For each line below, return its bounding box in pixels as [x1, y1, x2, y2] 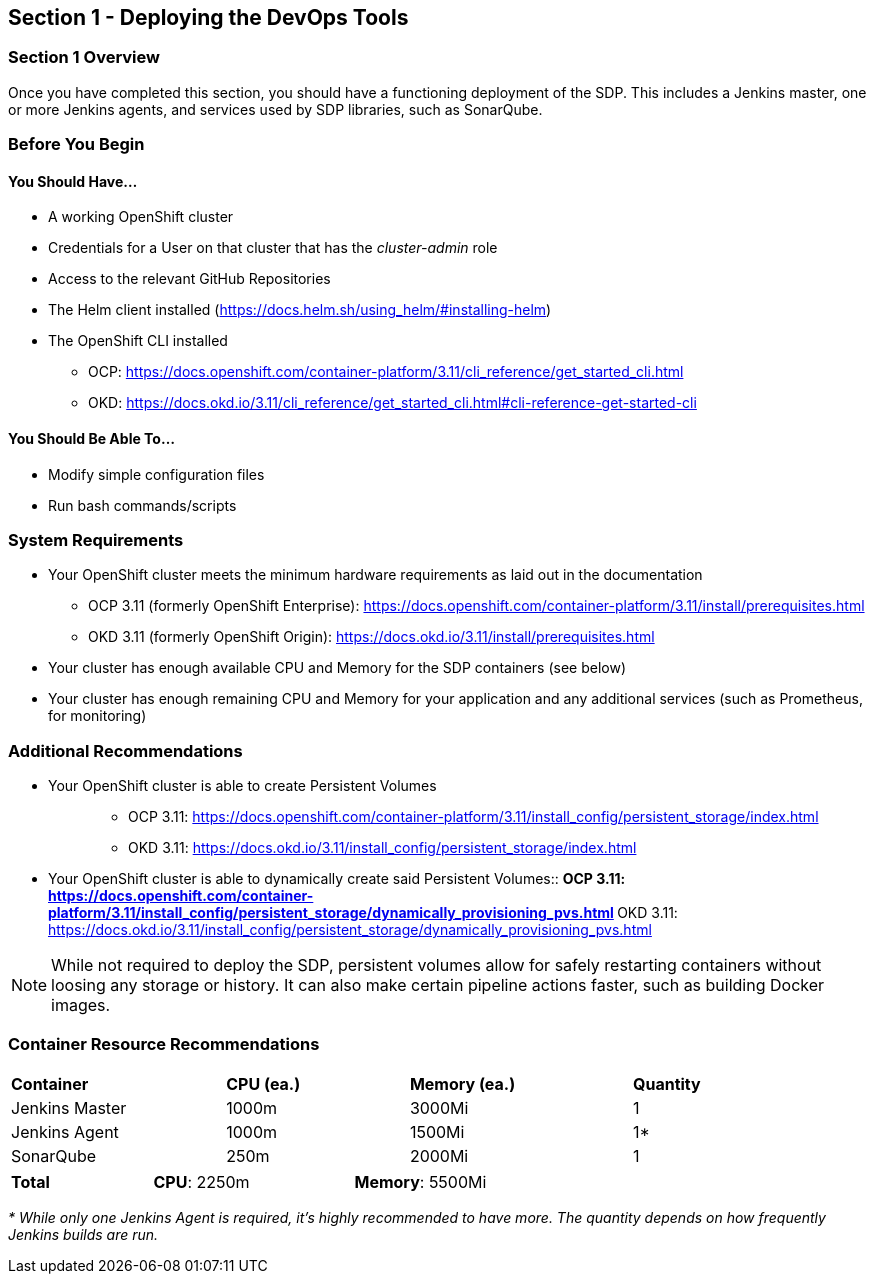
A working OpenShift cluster [48, 208, 234, 226]
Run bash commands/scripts [48, 496, 237, 514]
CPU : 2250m [153, 1171, 250, 1192]
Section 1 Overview [8, 47, 160, 68]
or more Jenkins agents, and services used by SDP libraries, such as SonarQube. [8, 100, 543, 118]
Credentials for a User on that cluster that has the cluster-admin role [48, 239, 498, 257]
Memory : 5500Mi [354, 1171, 487, 1192]
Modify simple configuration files [48, 465, 265, 483]
